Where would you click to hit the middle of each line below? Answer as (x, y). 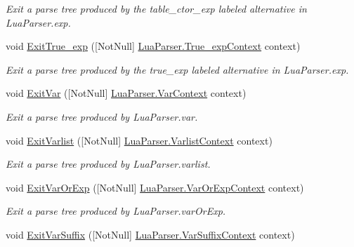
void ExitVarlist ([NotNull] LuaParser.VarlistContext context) (139, 140)
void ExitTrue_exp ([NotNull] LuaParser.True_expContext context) (153, 46)
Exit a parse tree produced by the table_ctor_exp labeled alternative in (156, 8)
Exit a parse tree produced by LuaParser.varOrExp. (116, 211)
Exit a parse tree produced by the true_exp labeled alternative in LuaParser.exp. (177, 69)
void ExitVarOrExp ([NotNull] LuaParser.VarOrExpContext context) (155, 187)
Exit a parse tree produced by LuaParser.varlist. (108, 164)
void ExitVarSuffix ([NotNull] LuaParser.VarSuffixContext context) (150, 234)
